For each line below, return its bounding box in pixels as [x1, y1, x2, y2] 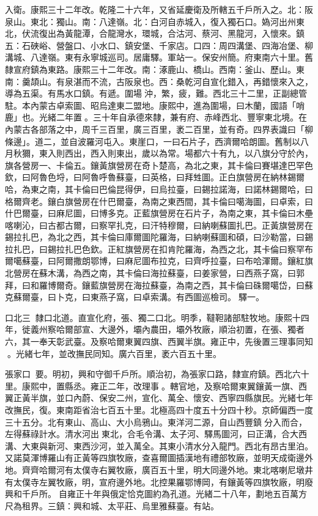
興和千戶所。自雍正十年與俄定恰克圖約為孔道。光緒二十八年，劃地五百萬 [5, 487, 298, 500]
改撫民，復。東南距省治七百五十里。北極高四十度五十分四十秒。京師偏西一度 [5, 404, 313, 416]
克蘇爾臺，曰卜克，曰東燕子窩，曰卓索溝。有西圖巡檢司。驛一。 [5, 290, 264, 303]
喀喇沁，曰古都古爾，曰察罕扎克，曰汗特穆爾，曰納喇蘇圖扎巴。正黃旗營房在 [5, 218, 313, 231]
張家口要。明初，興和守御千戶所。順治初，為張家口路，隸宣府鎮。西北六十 [5, 367, 309, 380]
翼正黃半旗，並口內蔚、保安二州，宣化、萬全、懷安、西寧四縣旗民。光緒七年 [5, 391, 313, 404]
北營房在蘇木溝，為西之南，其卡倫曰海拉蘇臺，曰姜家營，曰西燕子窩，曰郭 [5, 267, 305, 279]
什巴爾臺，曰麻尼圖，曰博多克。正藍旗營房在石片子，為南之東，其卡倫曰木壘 [5, 207, 313, 219]
